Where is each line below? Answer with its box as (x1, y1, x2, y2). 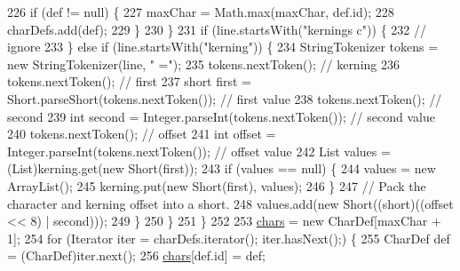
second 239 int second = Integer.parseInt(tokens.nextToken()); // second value (7, 107, 435, 125)
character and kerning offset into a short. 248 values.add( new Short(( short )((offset (7, 194, 454, 212)
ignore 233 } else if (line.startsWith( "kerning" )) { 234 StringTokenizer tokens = (7, 37, 439, 56)
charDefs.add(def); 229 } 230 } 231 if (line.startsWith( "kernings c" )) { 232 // (7, 20, 426, 38)
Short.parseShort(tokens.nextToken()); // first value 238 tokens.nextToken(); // (7, 89, 442, 108)
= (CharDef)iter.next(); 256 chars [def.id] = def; (7, 246, 266, 265)
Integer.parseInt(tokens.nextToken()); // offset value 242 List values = (7, 141, 391, 160)
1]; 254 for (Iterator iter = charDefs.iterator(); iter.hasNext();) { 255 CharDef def (7, 228, 450, 247)
